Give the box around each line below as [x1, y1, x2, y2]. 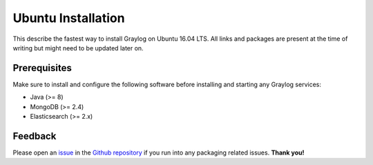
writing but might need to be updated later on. [12, 43, 144, 52]
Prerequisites [12, 62, 72, 74]
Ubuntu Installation [12, 10, 125, 26]
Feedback [12, 130, 57, 142]
